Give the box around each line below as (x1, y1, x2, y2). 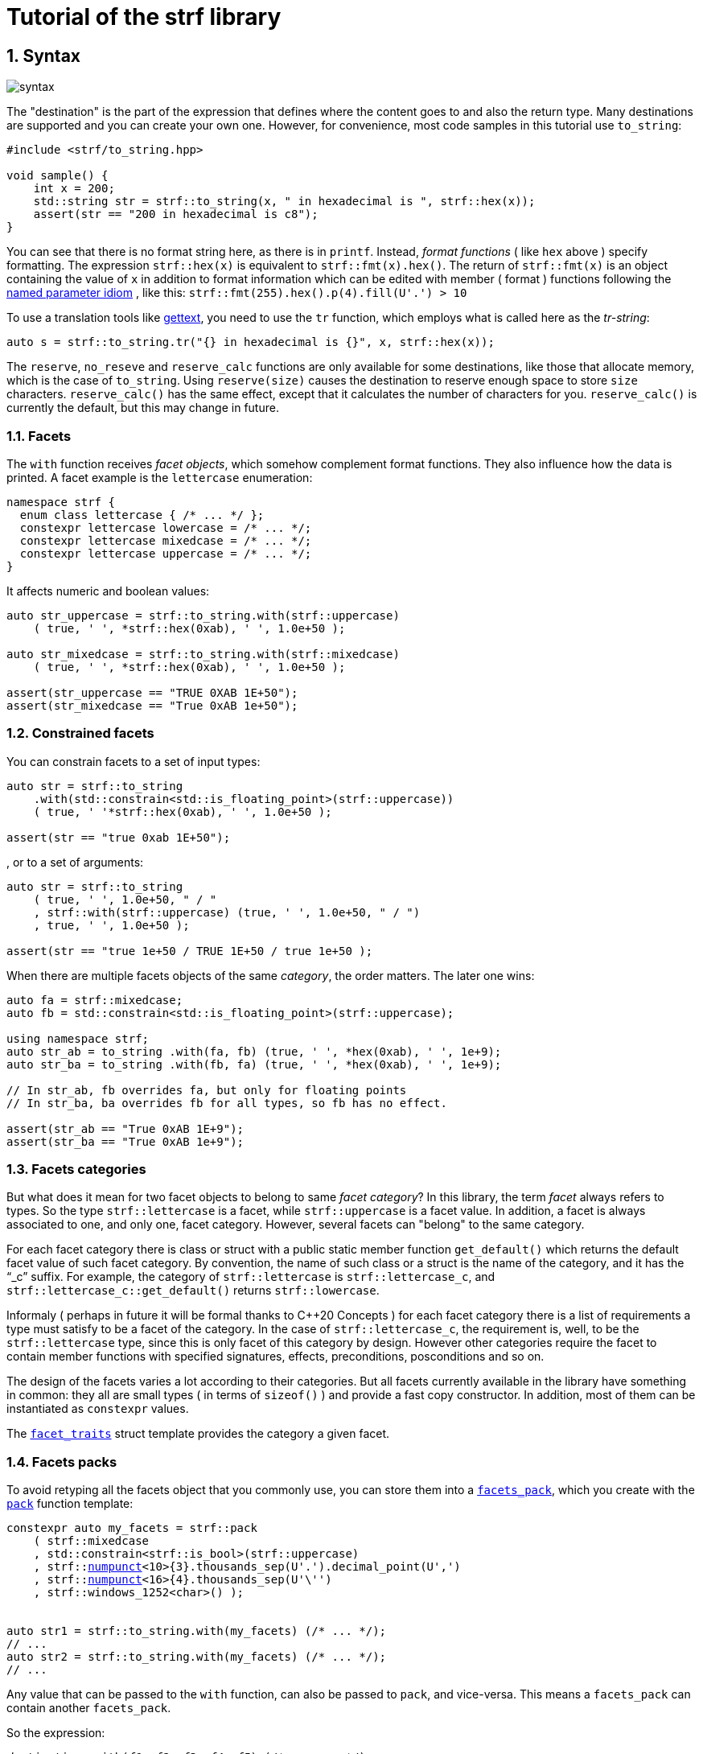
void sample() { (6, 169, 109, 183)
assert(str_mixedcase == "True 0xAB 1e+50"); (6, 698, 298, 712)
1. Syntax (6, 45, 81, 66)
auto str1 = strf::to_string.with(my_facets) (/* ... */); (6, 1624, 387, 1638)
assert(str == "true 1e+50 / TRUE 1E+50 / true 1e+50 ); (6, 944, 373, 957)
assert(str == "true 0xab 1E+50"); (6, 830, 231, 844)
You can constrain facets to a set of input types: (6, 754, 261, 768)
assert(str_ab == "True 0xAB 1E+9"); (6, 1122, 245, 1135)
